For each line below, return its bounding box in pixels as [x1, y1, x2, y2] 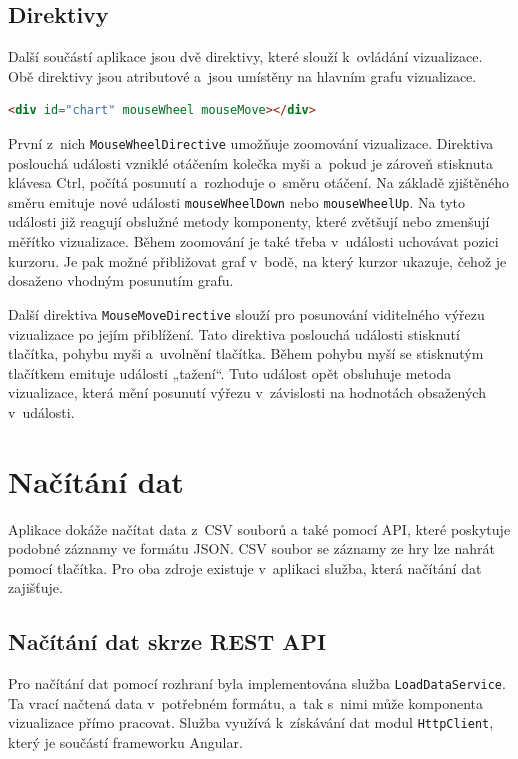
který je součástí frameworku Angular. [8, 732, 243, 753]
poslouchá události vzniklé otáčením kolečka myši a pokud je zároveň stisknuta [8, 152, 493, 173]
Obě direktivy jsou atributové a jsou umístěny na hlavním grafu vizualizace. [8, 65, 477, 86]
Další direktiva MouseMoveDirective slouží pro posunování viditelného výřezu [8, 303, 485, 324]
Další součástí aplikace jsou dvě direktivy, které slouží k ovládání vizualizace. [8, 46, 483, 67]
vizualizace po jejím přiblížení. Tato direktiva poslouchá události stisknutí [8, 323, 460, 344]
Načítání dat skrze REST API [8, 626, 327, 657]
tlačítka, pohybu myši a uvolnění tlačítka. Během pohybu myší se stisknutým [8, 343, 484, 364]
